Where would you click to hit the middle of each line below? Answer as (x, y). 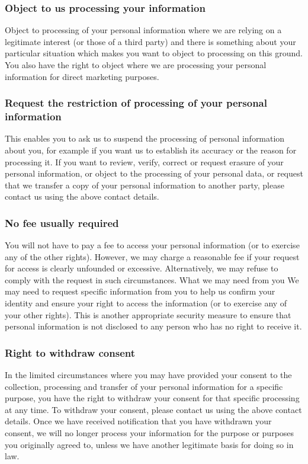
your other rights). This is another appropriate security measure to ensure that (148, 314)
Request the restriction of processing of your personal (136, 103)
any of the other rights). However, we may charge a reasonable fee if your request (152, 256)
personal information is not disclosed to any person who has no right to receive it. (153, 326)
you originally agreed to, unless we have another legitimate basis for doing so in (149, 444)
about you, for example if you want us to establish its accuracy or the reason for (151, 150)
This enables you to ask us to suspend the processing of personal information (145, 138)
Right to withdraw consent (70, 352)
